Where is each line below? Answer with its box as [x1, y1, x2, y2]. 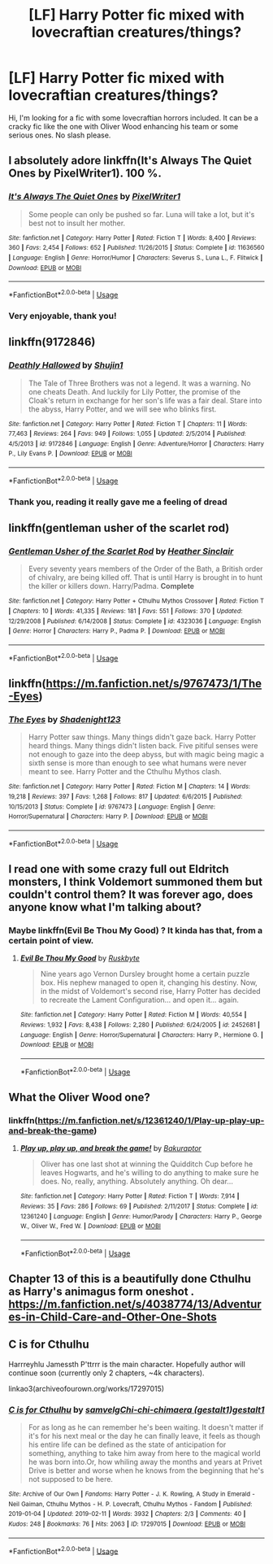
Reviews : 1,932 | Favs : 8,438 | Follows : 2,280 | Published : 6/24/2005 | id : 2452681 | [19, 1021, 260, 1029]
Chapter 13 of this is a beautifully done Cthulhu [8, 1271, 252, 1286]
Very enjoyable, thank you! [8, 310, 117, 321]
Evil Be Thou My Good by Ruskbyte [19, 953, 140, 963]
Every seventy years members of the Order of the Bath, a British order [28, 564, 263, 574]
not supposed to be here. [28, 1475, 114, 1484]
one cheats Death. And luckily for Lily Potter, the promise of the [28, 386, 241, 396]
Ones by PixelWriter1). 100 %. [8, 167, 162, 181]
